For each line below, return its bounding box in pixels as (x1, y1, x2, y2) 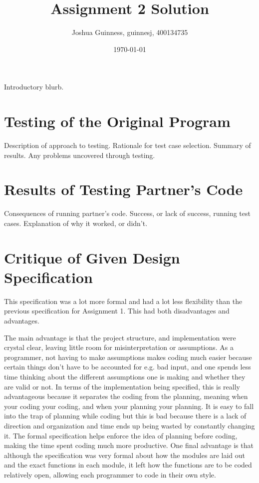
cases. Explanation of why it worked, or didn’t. (4, 217, 148, 228)
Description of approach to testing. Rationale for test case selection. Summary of (4, 140, 251, 150)
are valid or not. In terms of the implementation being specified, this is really (4, 381, 240, 391)
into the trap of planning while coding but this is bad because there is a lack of (4, 410, 247, 421)
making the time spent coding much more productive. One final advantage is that (4, 440, 254, 450)
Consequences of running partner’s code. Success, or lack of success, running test (4, 208, 251, 218)
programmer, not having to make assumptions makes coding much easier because (4, 351, 252, 362)
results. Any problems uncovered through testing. (4, 149, 155, 160)
